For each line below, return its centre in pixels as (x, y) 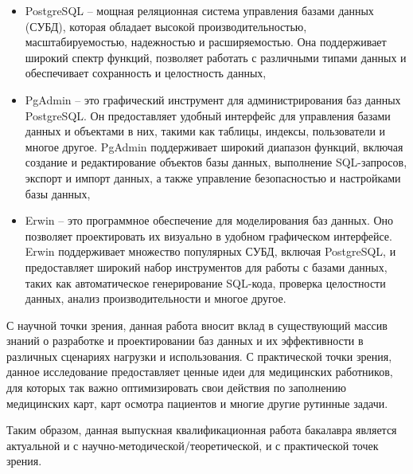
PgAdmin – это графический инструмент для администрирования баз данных (213, 99)
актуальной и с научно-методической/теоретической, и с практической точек (193, 445)
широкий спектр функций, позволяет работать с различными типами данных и (216, 57)
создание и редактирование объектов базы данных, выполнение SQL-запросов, (216, 162)
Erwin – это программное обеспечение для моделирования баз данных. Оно (209, 220)
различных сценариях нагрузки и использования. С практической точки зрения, (199, 356)
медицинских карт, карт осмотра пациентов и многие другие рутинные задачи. (197, 403)
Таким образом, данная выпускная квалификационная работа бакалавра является (202, 430)
